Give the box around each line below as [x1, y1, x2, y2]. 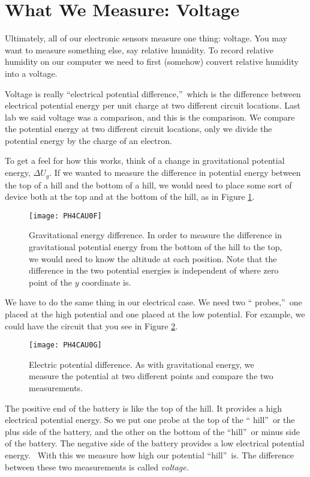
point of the [29, 275, 72, 288]
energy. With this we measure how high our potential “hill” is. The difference [5, 448, 294, 461]
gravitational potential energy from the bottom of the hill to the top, [29, 240, 282, 253]
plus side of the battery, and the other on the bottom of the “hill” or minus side [5, 425, 300, 437]
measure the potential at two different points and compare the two [29, 370, 273, 382]
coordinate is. [82, 275, 131, 288]
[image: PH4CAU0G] [29, 341, 102, 350]
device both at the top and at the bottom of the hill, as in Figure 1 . [5, 190, 255, 203]
